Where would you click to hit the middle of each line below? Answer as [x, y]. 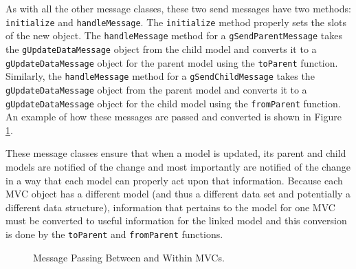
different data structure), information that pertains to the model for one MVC [170, 207]
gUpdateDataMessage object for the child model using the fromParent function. [173, 103]
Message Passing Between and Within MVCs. [129, 257]
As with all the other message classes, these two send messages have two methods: [178, 8]
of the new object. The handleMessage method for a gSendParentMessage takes [174, 35]
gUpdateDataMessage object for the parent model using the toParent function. [172, 62]
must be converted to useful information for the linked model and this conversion [176, 220]
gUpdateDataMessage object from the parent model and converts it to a [156, 89]
